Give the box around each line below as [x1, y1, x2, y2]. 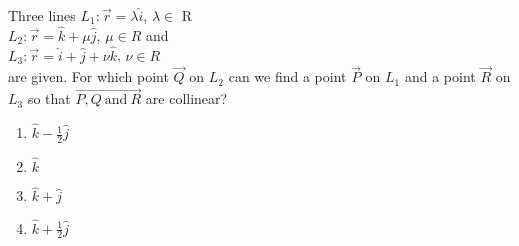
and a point [404, 66, 476, 87]
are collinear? [145, 88, 228, 109]
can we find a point [228, 66, 347, 87]
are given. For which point [8, 66, 169, 87]
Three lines [8, 5, 76, 25]
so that [27, 88, 71, 109]
